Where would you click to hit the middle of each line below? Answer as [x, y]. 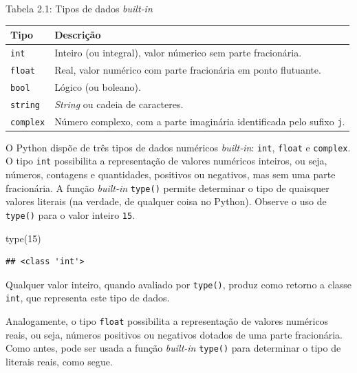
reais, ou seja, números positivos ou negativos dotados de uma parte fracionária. [174, 334]
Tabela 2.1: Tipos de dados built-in [79, 8]
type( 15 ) [23, 238]
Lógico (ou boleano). [98, 86]
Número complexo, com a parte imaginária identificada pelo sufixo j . [200, 121]
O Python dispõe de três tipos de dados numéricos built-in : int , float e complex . [178, 147]
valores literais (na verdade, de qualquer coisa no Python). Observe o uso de [166, 201]
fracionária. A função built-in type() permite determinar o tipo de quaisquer [167, 188]
